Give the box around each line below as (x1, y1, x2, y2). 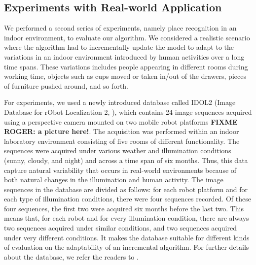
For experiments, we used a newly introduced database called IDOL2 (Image (4, 97, 236, 107)
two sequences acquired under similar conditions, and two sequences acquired (4, 223, 237, 233)
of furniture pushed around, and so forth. (4, 80, 128, 91)
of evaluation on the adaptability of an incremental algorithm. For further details (4, 242, 249, 252)
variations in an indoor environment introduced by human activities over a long (4, 51, 245, 62)
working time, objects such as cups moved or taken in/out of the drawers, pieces (4, 71, 246, 81)
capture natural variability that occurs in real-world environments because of (4, 165, 237, 175)
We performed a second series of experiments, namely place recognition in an (4, 23, 237, 33)
